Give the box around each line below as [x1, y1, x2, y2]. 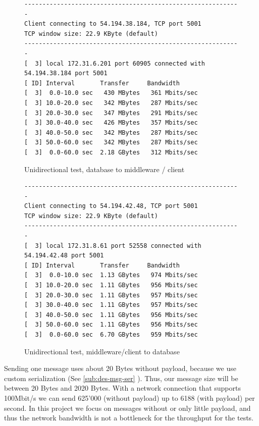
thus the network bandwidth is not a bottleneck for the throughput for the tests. [4, 412, 254, 423]
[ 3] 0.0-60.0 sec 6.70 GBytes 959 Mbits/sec [24, 331, 198, 338]
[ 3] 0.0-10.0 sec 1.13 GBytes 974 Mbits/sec [24, 272, 198, 279]
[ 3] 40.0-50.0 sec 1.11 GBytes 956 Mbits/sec [24, 311, 198, 318]
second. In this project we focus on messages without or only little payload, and [4, 402, 251, 413]
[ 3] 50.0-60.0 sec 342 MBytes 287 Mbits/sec [24, 139, 198, 146]
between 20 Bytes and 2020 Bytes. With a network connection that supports [4, 383, 241, 393]
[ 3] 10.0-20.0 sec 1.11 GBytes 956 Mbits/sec [24, 282, 198, 289]
